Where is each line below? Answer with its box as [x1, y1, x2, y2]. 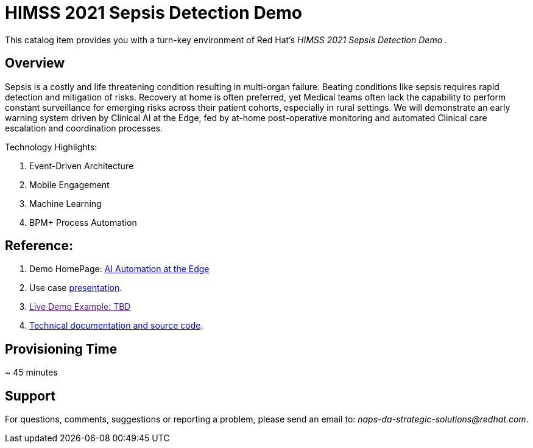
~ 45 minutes [5, 367, 58, 378]
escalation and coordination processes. [5, 122, 163, 133]
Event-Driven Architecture [29, 160, 134, 171]
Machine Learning [29, 198, 102, 209]
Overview [5, 55, 65, 71]
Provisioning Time [5, 341, 118, 357]
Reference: [5, 238, 73, 254]
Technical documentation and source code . [29, 320, 203, 331]
